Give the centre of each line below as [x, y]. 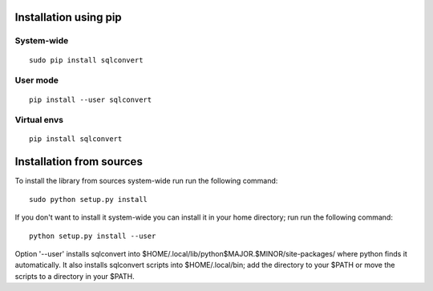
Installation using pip [68, 17]
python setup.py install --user [93, 236]
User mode [37, 80]
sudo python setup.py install [89, 199]
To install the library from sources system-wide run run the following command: [146, 181]
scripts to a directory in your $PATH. [75, 276]
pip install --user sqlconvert [91, 99]
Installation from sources [79, 162]
